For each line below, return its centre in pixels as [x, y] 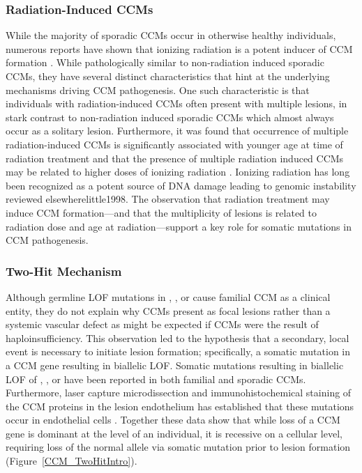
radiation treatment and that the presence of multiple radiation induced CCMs [175, 158]
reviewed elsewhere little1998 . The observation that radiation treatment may [168, 199]
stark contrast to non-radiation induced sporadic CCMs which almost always [170, 117]
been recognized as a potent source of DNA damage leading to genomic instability [181, 185]
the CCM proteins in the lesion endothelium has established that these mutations [180, 406]
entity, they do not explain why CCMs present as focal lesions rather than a [168, 310]
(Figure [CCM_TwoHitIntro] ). [71, 461]
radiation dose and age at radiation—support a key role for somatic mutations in [179, 226]
